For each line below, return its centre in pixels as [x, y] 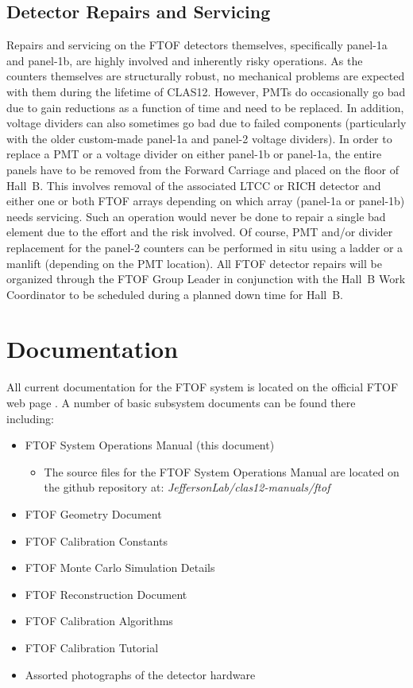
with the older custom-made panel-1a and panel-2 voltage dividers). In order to [199, 138]
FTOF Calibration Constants [96, 540]
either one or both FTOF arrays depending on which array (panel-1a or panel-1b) [206, 201]
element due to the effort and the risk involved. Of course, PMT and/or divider [200, 232]
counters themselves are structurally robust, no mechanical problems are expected [206, 76]
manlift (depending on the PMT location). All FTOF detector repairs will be [194, 263]
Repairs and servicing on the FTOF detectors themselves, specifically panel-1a [197, 45]
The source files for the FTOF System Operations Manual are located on [222, 471]
